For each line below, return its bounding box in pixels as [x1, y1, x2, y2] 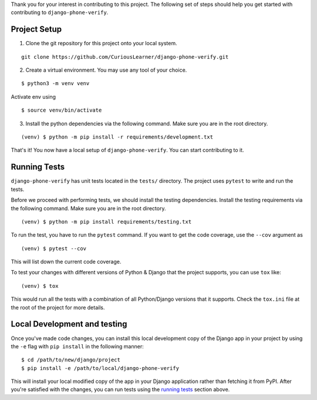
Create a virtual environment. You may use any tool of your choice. [25, 66, 187, 73]
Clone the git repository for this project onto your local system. [25, 40, 177, 47]
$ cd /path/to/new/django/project [21, 357, 120, 364]
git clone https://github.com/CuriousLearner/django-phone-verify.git [21, 53, 229, 60]
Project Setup [11, 24, 62, 35]
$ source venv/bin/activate [21, 107, 102, 114]
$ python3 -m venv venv [21, 80, 90, 87]
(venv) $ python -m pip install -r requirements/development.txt [21, 134, 214, 140]
